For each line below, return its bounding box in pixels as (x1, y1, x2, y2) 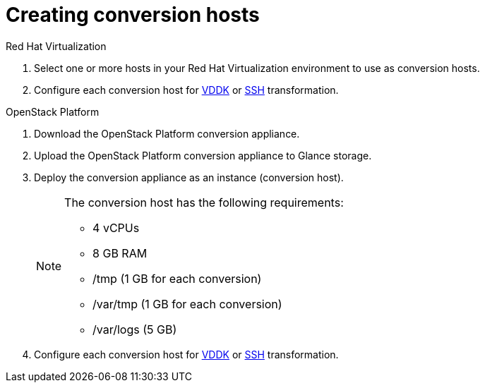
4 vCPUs (92, 220, 140, 235)
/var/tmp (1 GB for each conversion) (92, 296, 282, 311)
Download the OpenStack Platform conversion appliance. (34, 127, 300, 140)
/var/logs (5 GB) (92, 322, 177, 337)
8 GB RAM (92, 245, 148, 260)
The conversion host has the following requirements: (64, 195, 344, 210)
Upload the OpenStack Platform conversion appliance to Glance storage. (34, 149, 372, 162)
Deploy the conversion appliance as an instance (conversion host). (34, 171, 344, 183)
